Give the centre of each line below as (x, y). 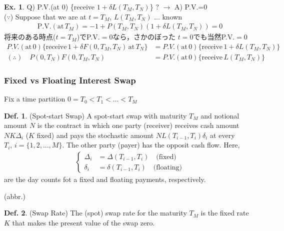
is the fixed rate (225, 213)
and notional (220, 115)
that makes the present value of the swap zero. (83, 222)
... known (168, 16)
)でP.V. (88, 37)
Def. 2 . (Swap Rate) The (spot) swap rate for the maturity (95, 213)
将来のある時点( (30, 37)
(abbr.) (15, 196)
